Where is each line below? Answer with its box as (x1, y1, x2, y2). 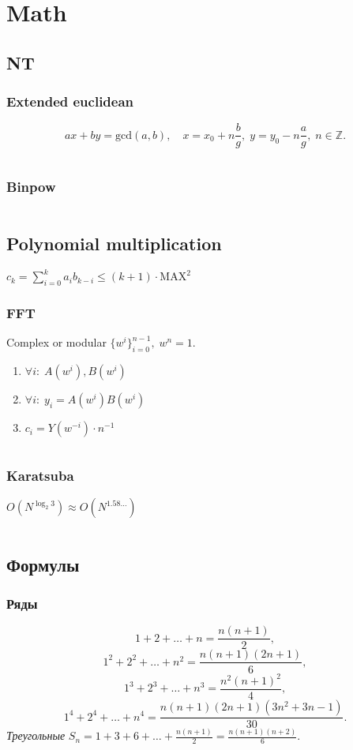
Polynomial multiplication (6, 231, 222, 256)
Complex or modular (6, 334, 107, 351)
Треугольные (6, 727, 66, 744)
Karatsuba (6, 466, 74, 486)
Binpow (6, 177, 56, 197)
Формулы (6, 552, 80, 576)
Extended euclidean (6, 92, 134, 111)
